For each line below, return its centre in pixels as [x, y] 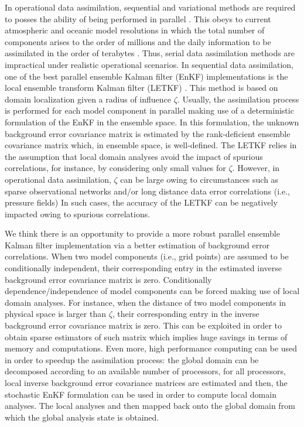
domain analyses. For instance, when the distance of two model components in [146, 302]
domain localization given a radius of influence [88, 99]
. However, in [256, 168]
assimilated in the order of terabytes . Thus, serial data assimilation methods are [150, 53]
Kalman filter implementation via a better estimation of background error [137, 245]
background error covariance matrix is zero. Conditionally [108, 279]
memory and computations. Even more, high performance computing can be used [151, 348]
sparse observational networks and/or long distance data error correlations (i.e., [147, 191]
